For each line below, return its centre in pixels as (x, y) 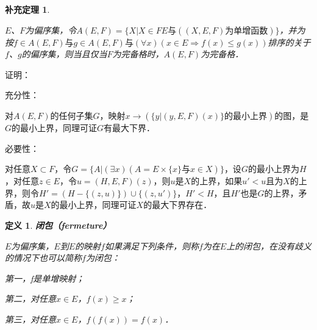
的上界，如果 (217, 181)
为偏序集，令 (51, 30)
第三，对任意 (30, 319)
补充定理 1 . (27, 9)
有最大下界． (130, 127)
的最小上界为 (273, 169)
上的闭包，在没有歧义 (269, 246)
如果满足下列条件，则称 (151, 246)
